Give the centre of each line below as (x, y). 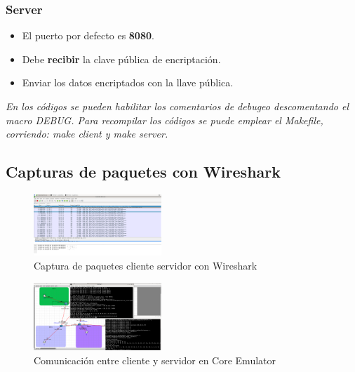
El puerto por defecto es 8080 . (88, 35)
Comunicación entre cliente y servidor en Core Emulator (155, 360)
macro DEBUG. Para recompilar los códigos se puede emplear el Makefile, (165, 120)
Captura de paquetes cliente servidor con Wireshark (146, 265)
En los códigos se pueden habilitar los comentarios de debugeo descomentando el (177, 106)
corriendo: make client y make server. (87, 134)
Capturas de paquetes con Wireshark (143, 172)
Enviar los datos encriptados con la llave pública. (128, 82)
